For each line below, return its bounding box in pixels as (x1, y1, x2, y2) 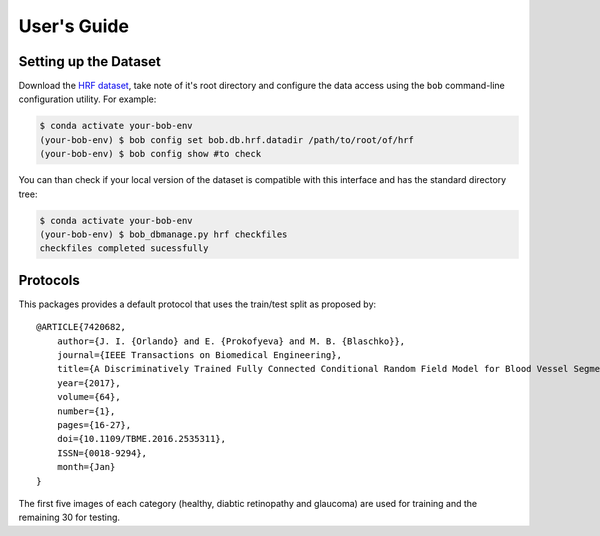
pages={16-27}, (56, 419, 132, 430)
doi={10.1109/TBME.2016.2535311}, (56, 433, 227, 445)
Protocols (18, 271, 80, 289)
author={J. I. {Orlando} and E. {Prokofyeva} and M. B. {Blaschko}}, (56, 335, 406, 347)
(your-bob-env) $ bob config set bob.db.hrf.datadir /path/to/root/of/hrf (39, 134, 415, 145)
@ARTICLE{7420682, (36, 321, 127, 333)
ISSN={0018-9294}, (56, 447, 148, 459)
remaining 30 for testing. (18, 511, 120, 524)
